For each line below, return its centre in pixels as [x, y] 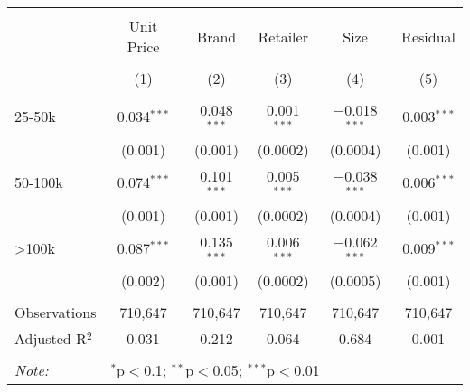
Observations [56, 313]
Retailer [283, 36]
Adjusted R [51, 339]
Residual [428, 36]
